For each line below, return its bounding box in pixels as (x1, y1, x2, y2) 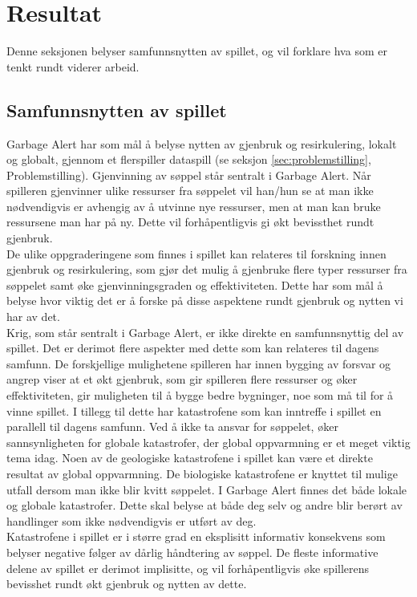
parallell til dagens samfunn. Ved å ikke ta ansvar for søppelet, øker (6, 418, 338, 435)
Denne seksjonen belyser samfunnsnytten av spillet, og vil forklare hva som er (6, 43, 387, 59)
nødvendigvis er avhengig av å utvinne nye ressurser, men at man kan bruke (6, 197, 381, 214)
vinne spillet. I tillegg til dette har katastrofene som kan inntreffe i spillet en (6, 402, 382, 419)
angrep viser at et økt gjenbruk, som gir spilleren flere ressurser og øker (6, 371, 358, 388)
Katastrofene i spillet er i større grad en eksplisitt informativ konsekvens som (6, 528, 386, 545)
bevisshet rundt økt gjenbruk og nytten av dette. (6, 575, 247, 592)
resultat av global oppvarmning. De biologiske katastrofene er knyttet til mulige (6, 465, 398, 481)
